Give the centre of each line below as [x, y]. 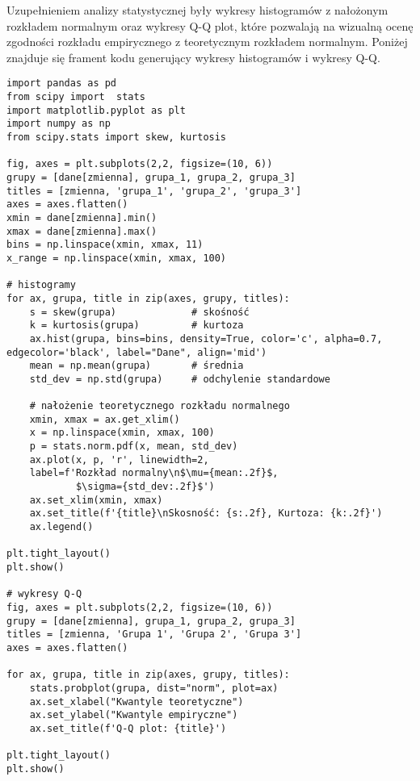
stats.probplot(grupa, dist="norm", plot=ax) [154, 688]
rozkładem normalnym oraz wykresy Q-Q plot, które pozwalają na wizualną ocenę [210, 25]
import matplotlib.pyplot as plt [96, 110]
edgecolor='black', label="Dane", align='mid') [137, 352]
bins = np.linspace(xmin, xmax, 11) [105, 245]
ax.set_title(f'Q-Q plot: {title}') [128, 728]
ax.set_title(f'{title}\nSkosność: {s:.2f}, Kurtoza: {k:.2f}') [206, 514]
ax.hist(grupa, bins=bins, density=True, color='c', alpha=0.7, [206, 338]
